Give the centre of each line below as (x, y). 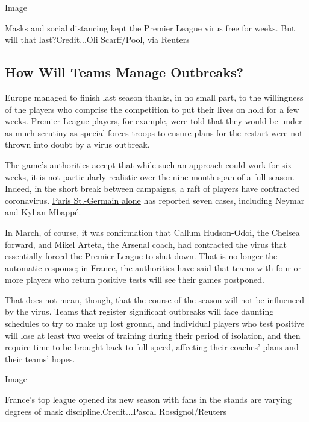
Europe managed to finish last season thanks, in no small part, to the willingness (154, 97)
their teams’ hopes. (40, 358)
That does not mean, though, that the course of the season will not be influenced (154, 299)
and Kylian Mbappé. (43, 212)
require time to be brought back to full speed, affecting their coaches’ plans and (152, 347)
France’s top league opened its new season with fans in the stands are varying (148, 399)
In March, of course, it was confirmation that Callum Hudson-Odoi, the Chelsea (152, 232)
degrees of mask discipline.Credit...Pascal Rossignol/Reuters (116, 411)
